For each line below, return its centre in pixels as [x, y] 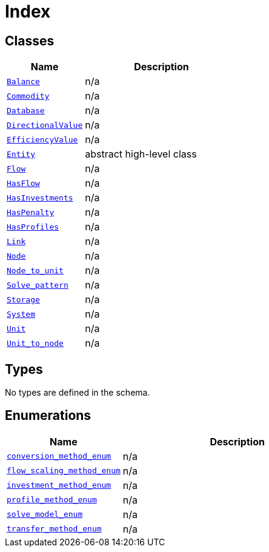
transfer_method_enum [54, 529]
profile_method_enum [52, 500]
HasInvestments [40, 198]
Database [26, 110]
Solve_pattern [38, 285]
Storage [23, 299]
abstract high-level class [141, 154]
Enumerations [48, 416]
